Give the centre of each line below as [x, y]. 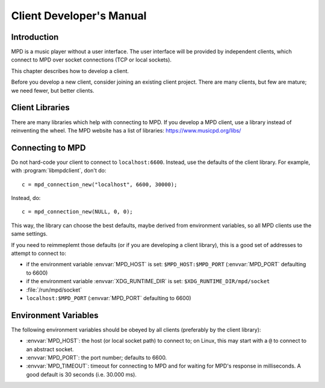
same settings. [29, 234]
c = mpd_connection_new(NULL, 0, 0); [78, 212]
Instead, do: [26, 198]
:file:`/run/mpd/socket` [54, 290]
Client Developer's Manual [79, 16]
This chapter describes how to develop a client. [70, 71]
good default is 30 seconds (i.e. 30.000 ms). [81, 374]
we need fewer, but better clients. [53, 90]
